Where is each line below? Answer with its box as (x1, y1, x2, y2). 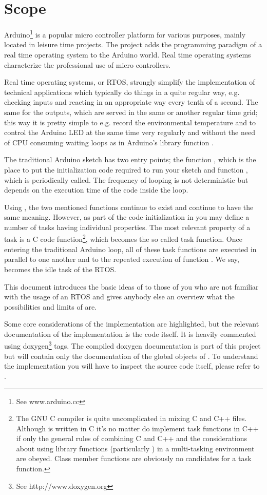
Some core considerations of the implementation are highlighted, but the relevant (4, 318, 259, 329)
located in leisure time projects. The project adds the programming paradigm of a (4, 39, 262, 50)
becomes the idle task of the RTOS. (4, 263, 117, 274)
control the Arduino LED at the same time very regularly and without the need (4, 127, 255, 138)
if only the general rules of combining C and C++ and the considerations (16, 433, 247, 444)
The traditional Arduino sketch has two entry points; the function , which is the (4, 154, 256, 165)
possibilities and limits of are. (4, 301, 97, 312)
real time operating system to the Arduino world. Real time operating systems (4, 49, 251, 60)
